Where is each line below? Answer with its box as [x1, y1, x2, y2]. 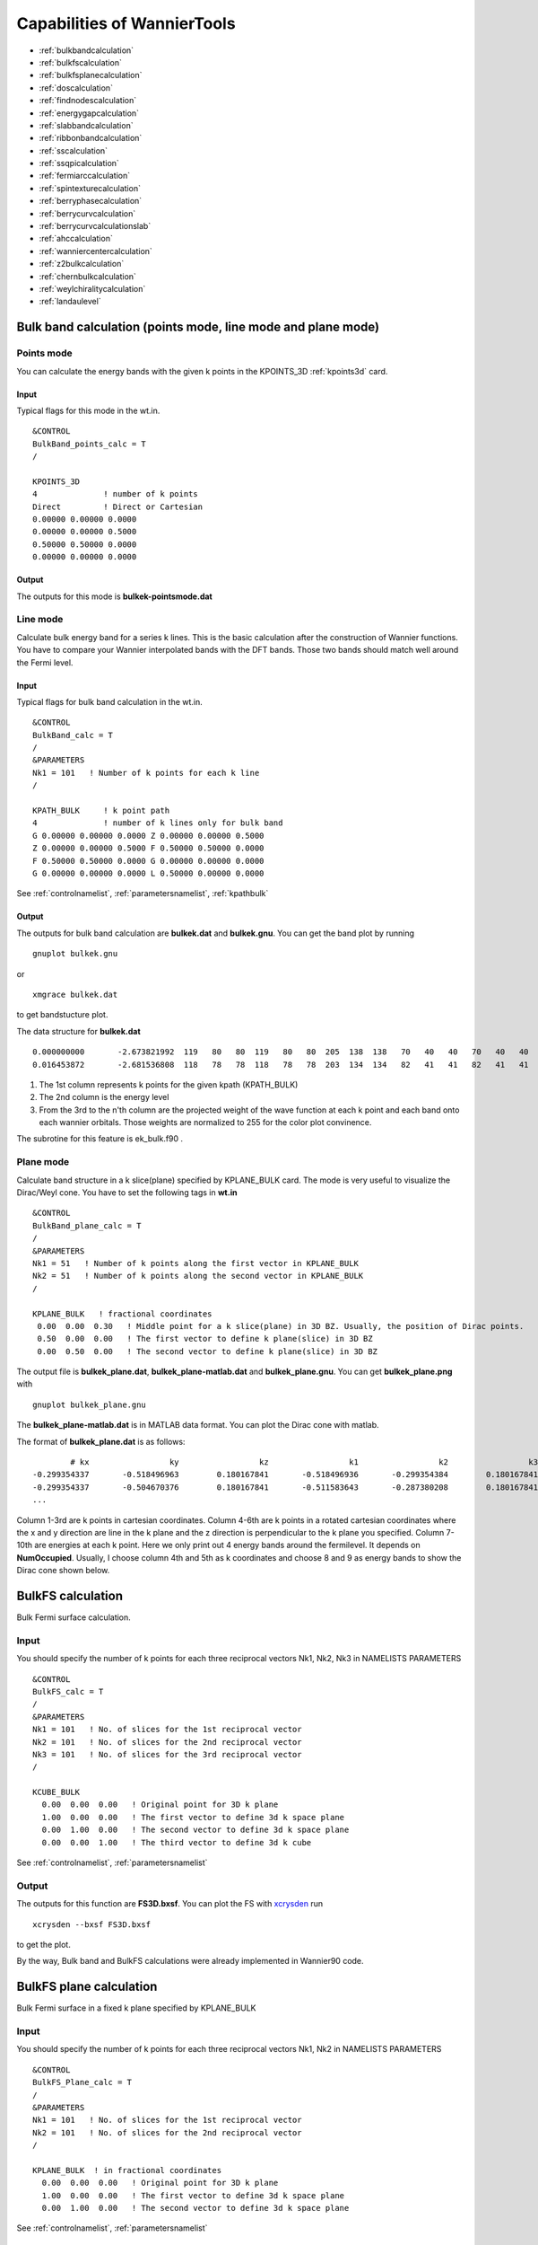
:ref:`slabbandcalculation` [39, 119, 134, 130]
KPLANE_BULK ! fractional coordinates [32, 1308, 213, 1319]
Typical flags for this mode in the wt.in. [16, 405, 161, 416]
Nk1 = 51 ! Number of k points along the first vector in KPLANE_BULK [32, 1258, 359, 1268]
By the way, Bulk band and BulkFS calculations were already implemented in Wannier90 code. [16, 1956, 364, 1967]
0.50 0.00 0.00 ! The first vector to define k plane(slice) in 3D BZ [37, 1334, 373, 1344]
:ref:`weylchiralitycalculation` [39, 283, 146, 294]
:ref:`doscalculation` [39, 82, 114, 93]
